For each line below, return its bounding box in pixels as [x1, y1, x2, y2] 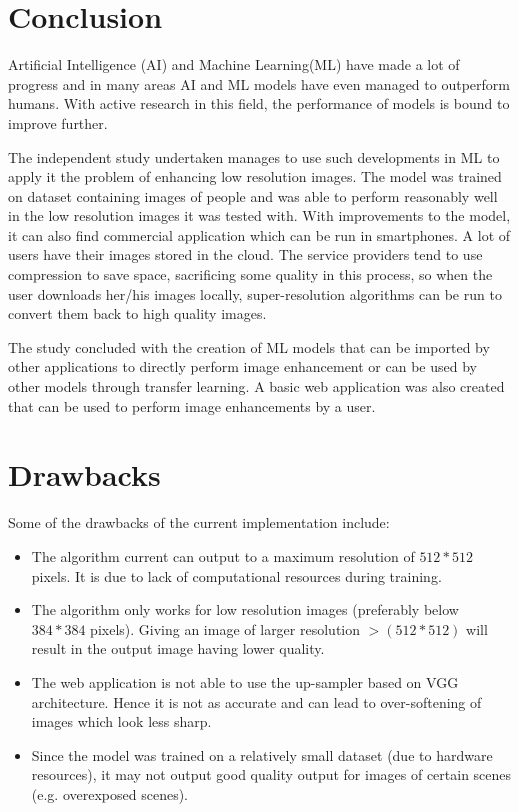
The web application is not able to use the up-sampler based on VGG [31, 671, 459, 692]
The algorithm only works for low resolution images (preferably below [31, 599, 459, 620]
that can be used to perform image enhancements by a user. [8, 395, 376, 416]
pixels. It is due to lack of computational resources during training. [31, 565, 442, 586]
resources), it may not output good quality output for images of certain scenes [31, 764, 512, 785]
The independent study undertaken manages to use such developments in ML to [8, 146, 500, 167]
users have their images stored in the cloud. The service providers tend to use [8, 244, 483, 265]
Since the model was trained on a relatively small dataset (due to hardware [31, 744, 493, 765]
